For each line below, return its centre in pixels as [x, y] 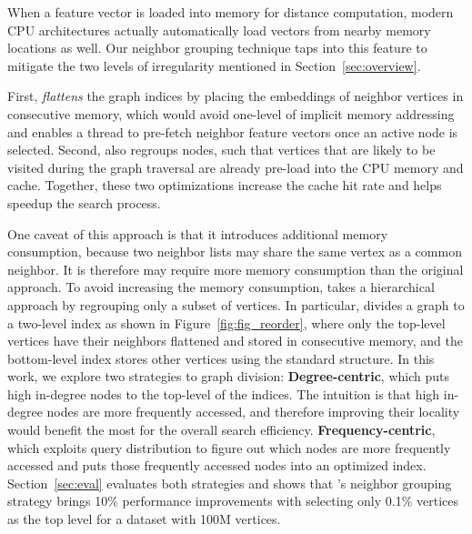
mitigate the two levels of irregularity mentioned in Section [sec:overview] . [214, 65]
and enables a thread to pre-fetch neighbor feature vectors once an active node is [233, 131]
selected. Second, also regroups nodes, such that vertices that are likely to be [221, 150]
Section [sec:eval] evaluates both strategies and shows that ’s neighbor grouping [230, 483]
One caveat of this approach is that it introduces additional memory [198, 233]
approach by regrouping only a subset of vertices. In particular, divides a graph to [236, 304]
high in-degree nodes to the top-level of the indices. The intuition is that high [224, 393]
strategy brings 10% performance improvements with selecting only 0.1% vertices [233, 501]
